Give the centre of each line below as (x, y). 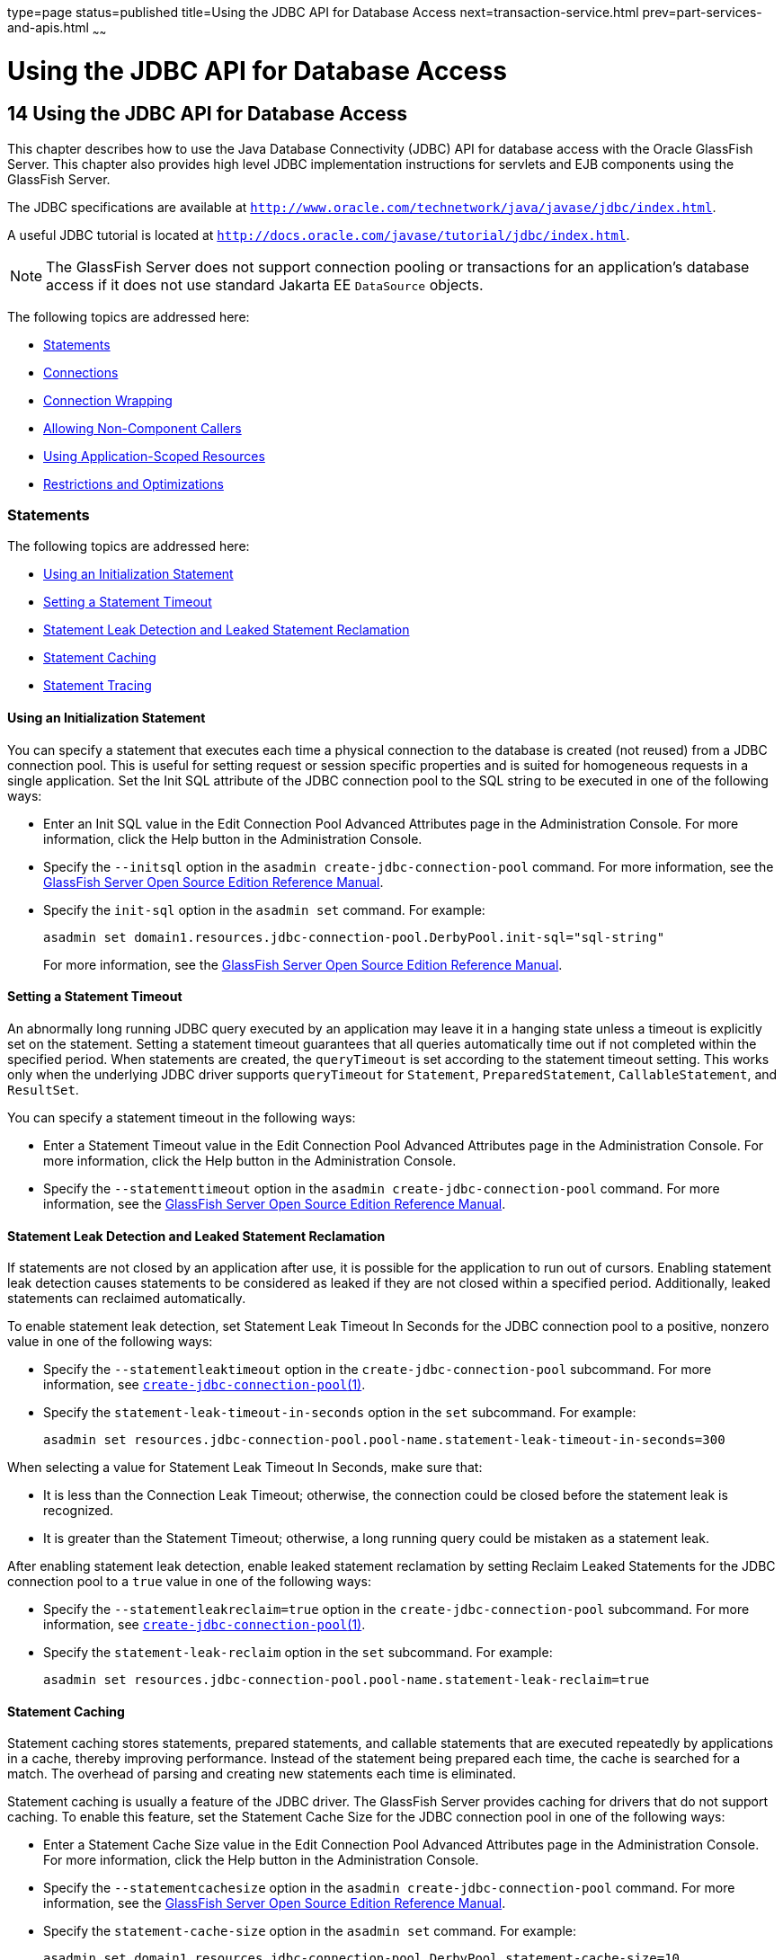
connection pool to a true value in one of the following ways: (189, 1582)
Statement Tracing (98, 686)
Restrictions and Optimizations (133, 483)
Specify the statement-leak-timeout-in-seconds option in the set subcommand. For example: (340, 1413)
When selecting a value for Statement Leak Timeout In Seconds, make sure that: (245, 1468)
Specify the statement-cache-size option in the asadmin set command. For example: (310, 1931)
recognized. (79, 1511)
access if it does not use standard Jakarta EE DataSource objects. (265, 284)
